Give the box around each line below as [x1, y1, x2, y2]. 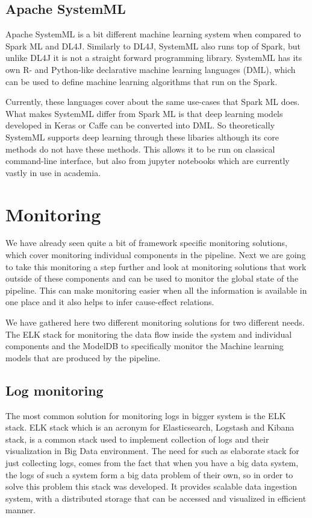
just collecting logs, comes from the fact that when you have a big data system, [5, 456, 299, 469]
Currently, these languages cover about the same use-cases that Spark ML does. [5, 95, 300, 108]
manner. [5, 504, 36, 516]
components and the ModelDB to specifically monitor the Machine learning [5, 340, 284, 352]
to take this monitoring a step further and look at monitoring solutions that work [5, 260, 307, 273]
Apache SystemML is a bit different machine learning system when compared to [5, 28, 301, 40]
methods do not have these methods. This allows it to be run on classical [5, 142, 275, 155]
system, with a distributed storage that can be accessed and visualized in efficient [5, 491, 307, 504]
